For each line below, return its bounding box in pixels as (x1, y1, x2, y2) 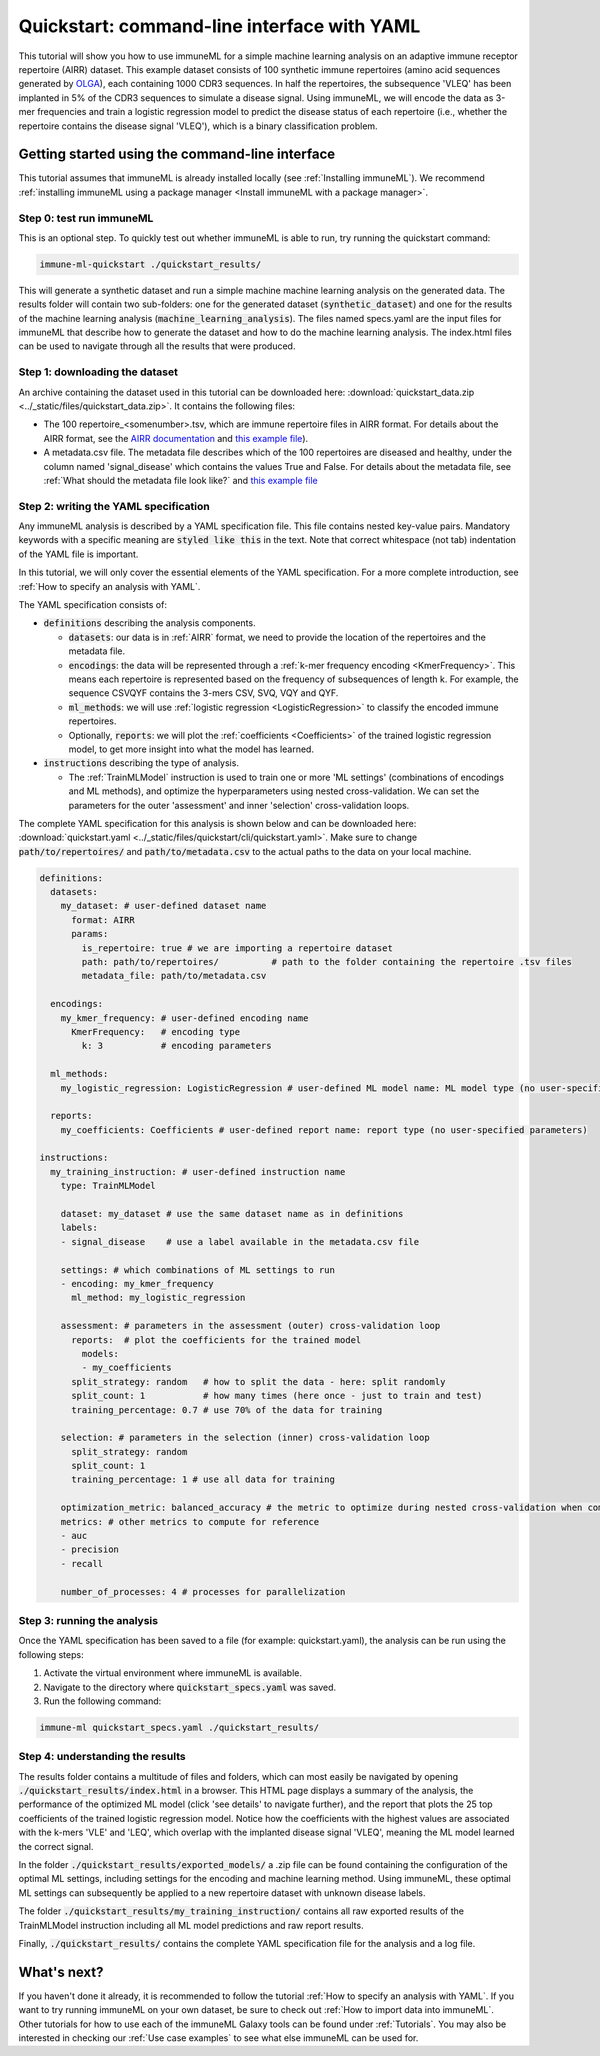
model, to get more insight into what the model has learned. (68, 743, 315, 755)
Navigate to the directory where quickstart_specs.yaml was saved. (43, 1681, 337, 1693)
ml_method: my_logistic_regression (71, 1292, 246, 1304)
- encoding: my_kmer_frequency (60, 1278, 214, 1289)
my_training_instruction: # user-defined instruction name (50, 1166, 346, 1177)
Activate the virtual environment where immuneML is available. (43, 1667, 302, 1679)
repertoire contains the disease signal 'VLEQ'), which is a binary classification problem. (18, 120, 379, 132)
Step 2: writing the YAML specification (18, 499, 210, 513)
